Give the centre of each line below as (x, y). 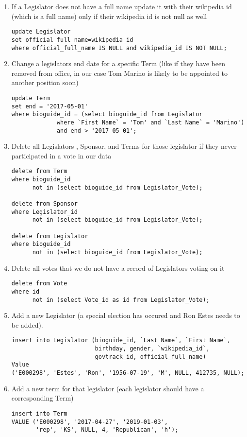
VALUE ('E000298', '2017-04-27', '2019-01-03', (90, 422)
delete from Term (39, 171)
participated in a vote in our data (61, 155)
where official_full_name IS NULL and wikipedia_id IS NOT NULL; (119, 48)
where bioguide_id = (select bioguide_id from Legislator (107, 114)
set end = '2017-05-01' (50, 106)
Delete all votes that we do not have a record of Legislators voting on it (118, 268)
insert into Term (39, 413)
